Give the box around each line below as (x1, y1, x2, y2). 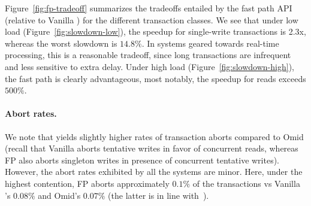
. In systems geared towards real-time (141, 37, 279, 49)
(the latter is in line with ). (108, 189, 209, 201)
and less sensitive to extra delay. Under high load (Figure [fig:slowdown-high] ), (5, 60, 294, 72)
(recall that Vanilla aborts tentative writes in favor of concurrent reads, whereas (5, 142, 298, 154)
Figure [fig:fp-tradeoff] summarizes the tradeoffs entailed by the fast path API (5, 2, 292, 14)
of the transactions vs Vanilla (192, 177, 300, 189)
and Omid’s (38, 189, 81, 201)
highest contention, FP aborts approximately (5, 177, 170, 189)
